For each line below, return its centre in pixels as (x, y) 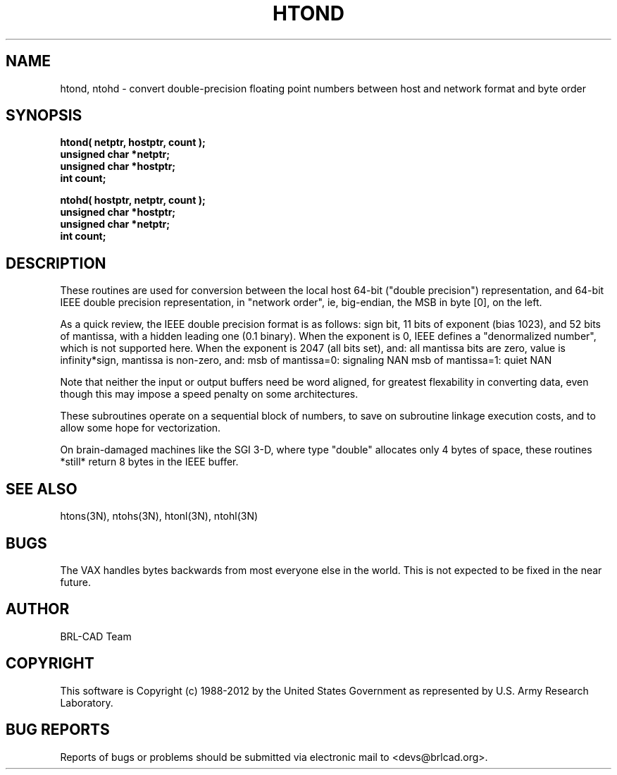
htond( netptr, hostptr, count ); (133, 142)
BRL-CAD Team (96, 636)
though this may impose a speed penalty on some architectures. (209, 394)
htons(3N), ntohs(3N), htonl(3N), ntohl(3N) (159, 516)
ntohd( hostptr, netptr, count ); (133, 200)
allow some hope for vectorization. (141, 428)
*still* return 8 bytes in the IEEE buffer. (149, 462)
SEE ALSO (42, 489)
